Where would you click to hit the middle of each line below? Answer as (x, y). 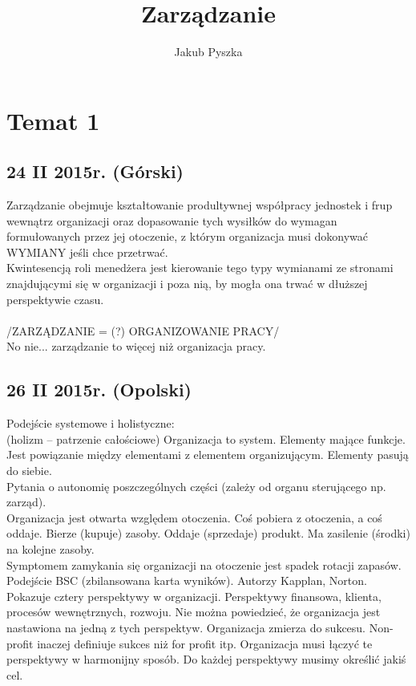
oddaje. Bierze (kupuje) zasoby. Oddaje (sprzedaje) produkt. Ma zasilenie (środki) (208, 533)
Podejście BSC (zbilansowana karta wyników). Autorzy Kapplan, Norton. (187, 580)
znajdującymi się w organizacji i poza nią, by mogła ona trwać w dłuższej (187, 284)
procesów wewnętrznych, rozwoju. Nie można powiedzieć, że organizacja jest (194, 612)
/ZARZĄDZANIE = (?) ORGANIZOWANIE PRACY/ (143, 330)
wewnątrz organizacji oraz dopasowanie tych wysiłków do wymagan (172, 220)
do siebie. (29, 471)
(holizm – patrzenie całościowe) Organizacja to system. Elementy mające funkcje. (206, 438)
